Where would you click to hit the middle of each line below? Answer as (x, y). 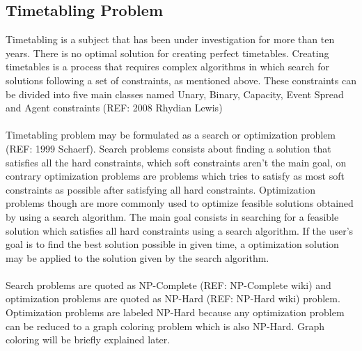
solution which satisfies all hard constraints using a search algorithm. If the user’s (180, 230)
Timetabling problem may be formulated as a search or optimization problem (171, 135)
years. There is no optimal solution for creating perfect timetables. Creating (167, 53)
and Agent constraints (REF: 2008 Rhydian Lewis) (114, 108)
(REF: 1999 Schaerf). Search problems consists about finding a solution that (168, 148)
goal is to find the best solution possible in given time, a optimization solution (172, 244)
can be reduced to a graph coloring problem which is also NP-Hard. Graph (165, 326)
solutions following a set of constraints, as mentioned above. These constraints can (181, 80)
